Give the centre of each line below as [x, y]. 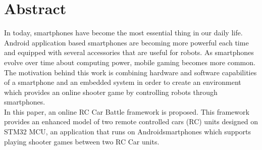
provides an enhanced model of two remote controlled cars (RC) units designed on [131, 121]
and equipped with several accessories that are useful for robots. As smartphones [129, 52]
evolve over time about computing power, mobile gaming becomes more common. [130, 62]
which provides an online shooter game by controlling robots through [111, 92]
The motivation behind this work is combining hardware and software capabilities [130, 72]
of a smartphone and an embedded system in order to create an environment [123, 82]
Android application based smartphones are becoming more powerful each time [126, 42]
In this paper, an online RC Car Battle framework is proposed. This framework [127, 111]
